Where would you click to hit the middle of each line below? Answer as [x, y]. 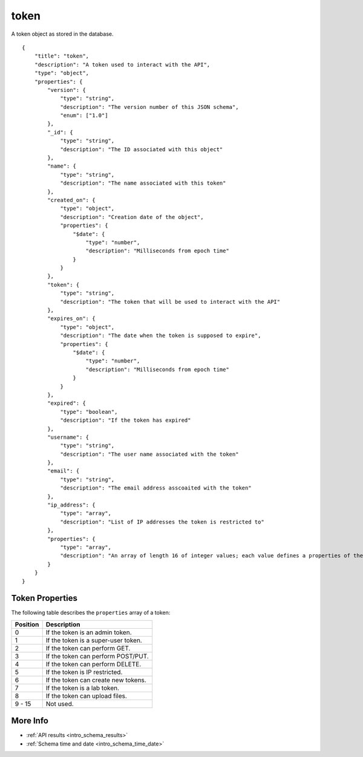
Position [27, 624]
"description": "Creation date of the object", [132, 217]
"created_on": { [71, 200]
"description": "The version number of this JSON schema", [149, 107]
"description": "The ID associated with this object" [142, 149]
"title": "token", [62, 56]
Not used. [60, 704]
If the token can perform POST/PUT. [97, 656]
